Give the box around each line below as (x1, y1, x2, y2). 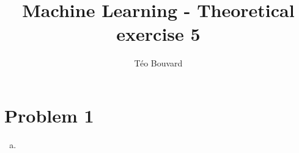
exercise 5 (116, 21, 201, 46)
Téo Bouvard (134, 57, 183, 69)
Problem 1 (4, 102, 94, 127)
